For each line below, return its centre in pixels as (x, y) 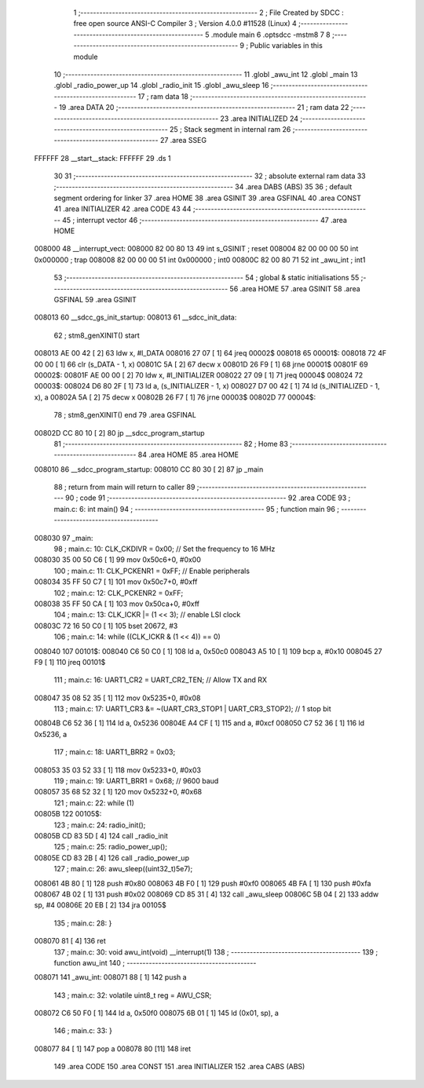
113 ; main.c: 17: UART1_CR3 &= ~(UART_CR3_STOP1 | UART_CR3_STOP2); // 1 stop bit (192, 709)
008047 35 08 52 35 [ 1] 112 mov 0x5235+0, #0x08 (117, 698)
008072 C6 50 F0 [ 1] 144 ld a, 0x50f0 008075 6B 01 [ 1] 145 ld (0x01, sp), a (156, 1013)
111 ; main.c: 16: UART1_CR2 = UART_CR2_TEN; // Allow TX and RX (160, 680)
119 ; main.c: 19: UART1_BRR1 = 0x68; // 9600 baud (136, 781)
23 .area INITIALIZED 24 (259, 119)
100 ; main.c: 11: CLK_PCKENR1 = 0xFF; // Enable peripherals (152, 571)
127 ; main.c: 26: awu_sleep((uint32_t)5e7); (123, 869)
